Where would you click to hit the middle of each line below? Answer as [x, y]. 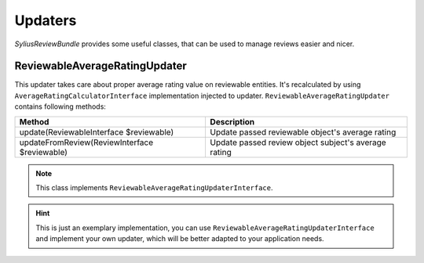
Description [232, 121]
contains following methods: [60, 106]
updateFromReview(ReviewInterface [86, 142]
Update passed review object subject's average [298, 142]
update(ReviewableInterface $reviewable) [97, 131]
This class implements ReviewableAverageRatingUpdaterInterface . [155, 188]
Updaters [46, 20]
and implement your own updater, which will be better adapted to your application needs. [180, 239]
